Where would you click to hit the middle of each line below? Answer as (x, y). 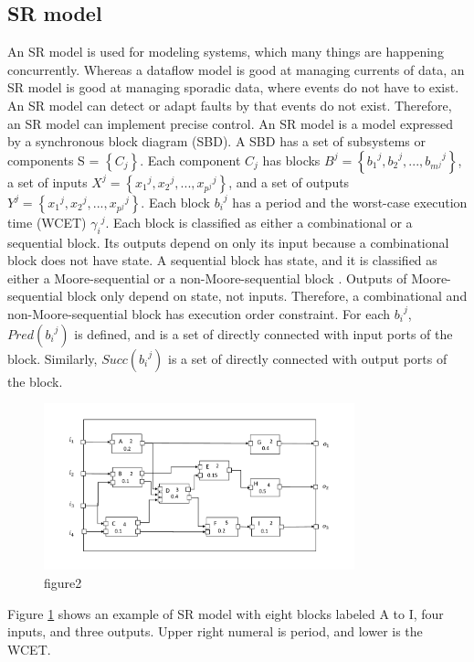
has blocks (291, 160)
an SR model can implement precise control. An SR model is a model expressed (231, 123)
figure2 (63, 582)
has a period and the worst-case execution (350, 202)
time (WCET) (47, 222)
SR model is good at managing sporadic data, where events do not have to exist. (233, 87)
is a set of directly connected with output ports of (308, 358)
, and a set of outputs (289, 182)
